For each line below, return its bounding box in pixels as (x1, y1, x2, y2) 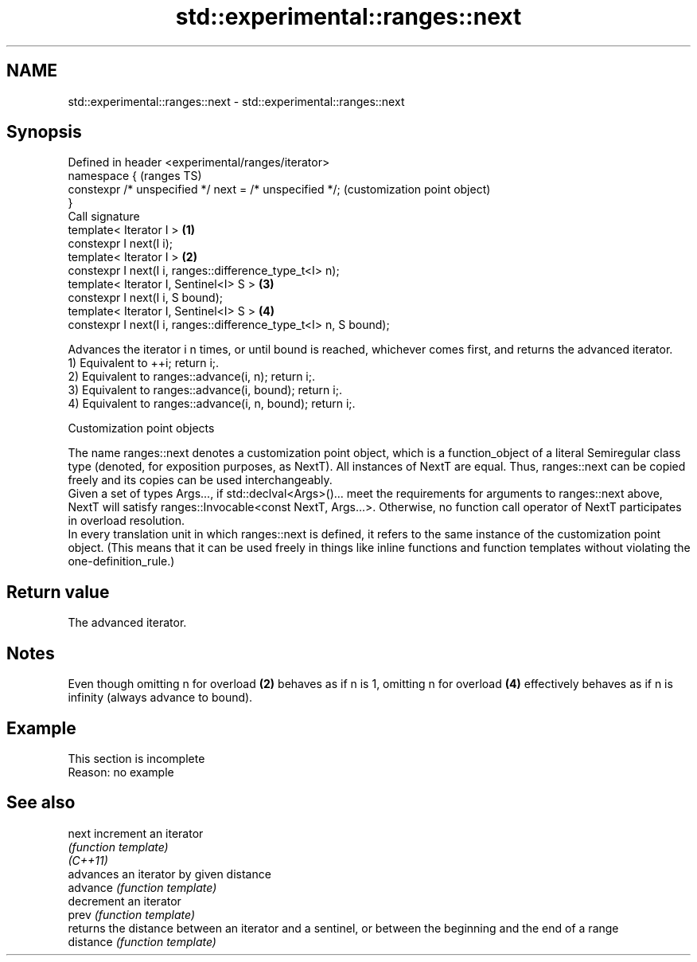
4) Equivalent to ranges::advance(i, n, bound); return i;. (68, 397, 356, 411)
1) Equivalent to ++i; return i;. (68, 356, 220, 370)
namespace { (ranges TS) (68, 169, 202, 183)
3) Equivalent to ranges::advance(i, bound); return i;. (68, 383, 342, 397)
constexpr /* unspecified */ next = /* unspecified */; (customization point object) (68, 182, 491, 197)
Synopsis (6, 122, 82, 143)
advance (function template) (68, 880, 217, 894)
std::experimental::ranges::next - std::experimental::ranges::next (68, 94, 405, 108)
